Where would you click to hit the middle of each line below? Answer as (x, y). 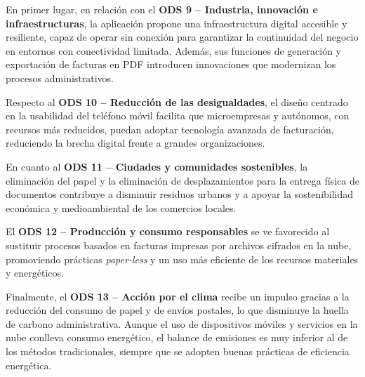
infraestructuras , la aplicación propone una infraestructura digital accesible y (177, 23)
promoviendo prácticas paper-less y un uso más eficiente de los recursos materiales (182, 259)
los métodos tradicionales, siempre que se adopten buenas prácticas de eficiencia (178, 351)
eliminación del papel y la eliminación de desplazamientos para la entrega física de (182, 180)
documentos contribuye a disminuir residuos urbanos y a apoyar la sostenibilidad (180, 194)
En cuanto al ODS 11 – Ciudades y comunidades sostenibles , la (157, 166)
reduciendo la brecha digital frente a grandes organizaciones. (135, 143)
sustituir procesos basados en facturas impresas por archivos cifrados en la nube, (179, 245)
